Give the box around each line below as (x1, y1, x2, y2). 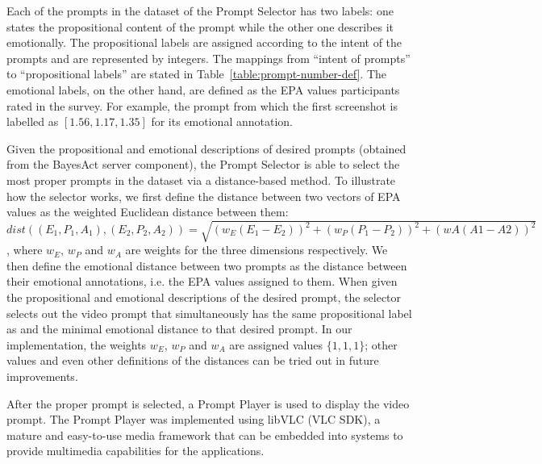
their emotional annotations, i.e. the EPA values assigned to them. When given (6, 273, 398, 290)
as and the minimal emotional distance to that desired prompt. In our (6, 320, 352, 337)
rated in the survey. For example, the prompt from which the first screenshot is (6, 97, 398, 114)
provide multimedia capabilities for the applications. (6, 442, 265, 459)
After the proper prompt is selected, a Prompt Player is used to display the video (6, 395, 410, 412)
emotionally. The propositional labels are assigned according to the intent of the (6, 34, 402, 51)
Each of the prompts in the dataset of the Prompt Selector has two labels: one (6, 2, 394, 19)
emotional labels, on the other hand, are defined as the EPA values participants (6, 81, 400, 98)
